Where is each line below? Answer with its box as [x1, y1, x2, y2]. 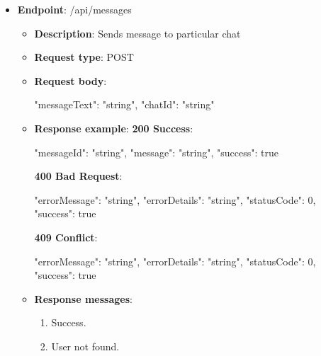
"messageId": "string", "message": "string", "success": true [34, 144, 278, 159]
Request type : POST [34, 50, 134, 64]
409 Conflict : [34, 229, 98, 244]
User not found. [51, 338, 120, 353]
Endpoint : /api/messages [17, 2, 132, 16]
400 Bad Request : [34, 168, 123, 183]
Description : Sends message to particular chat [34, 25, 241, 40]
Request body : [34, 73, 107, 88]
